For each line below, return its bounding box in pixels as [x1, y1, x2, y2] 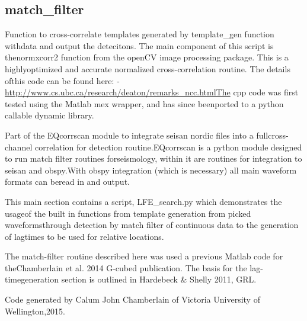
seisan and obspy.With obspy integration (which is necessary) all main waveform [5, 163, 297, 176]
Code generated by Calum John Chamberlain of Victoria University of [5, 293, 260, 306]
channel [5, 140, 33, 153]
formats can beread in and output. [5, 175, 130, 188]
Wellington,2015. [5, 304, 65, 317]
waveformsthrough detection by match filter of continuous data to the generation [5, 219, 299, 231]
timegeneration [5, 273, 59, 285]
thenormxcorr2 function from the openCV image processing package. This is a [5, 51, 289, 63]
